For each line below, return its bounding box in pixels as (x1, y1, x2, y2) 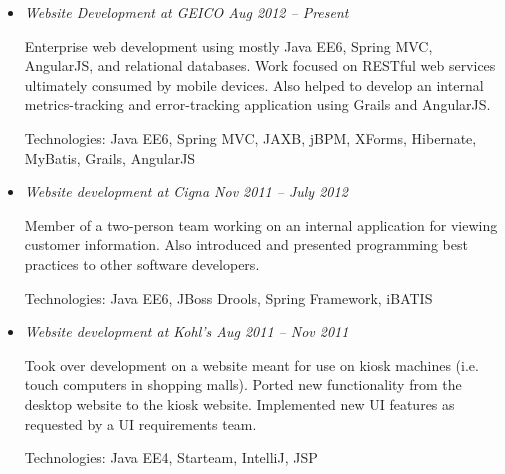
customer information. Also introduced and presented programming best (24, 234, 468, 255)
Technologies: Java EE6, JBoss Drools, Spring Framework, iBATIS (24, 287, 433, 308)
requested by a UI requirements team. (24, 413, 257, 434)
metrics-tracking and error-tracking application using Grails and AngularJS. (24, 94, 491, 115)
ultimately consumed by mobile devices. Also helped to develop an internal (24, 74, 484, 95)
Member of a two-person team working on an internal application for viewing (24, 214, 498, 235)
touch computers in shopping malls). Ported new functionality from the (24, 374, 462, 395)
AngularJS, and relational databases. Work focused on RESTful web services (24, 55, 496, 76)
